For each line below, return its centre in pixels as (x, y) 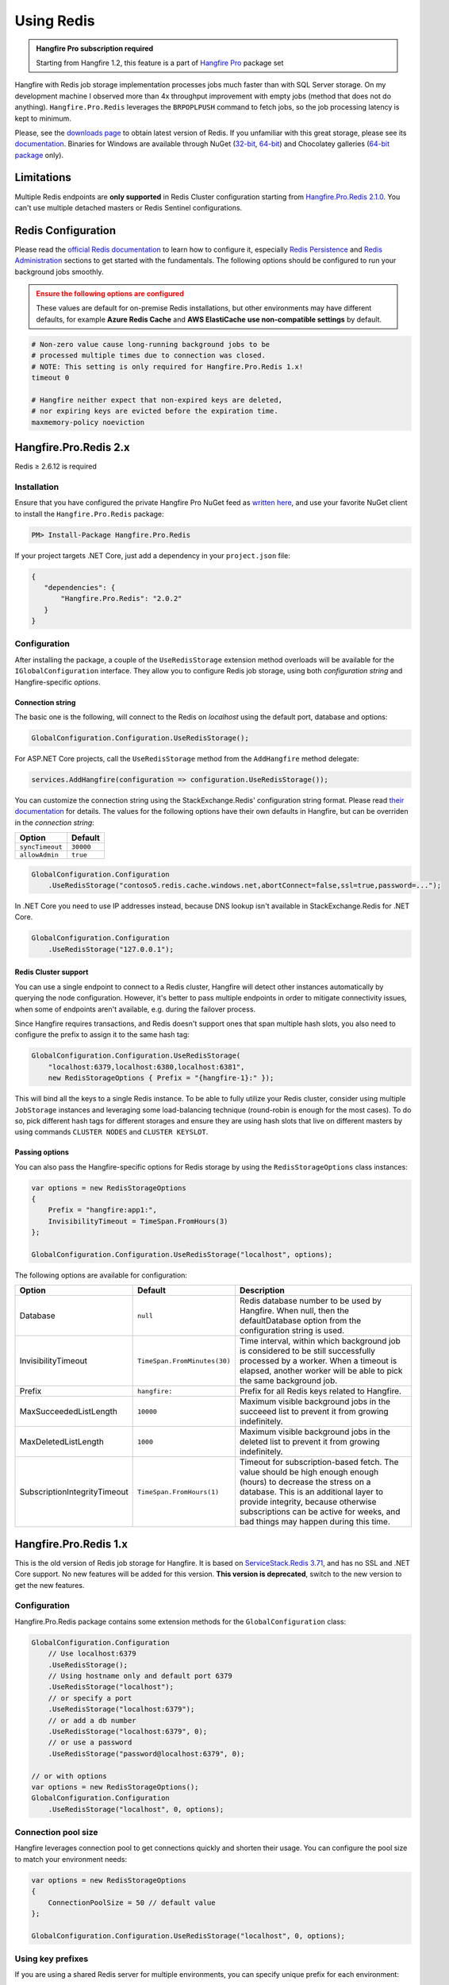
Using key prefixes (52, 1959)
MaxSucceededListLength (69, 1412)
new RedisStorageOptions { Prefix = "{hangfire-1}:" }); (161, 1078)
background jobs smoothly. (59, 272)
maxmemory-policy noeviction (88, 422)
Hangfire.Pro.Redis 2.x (72, 447)
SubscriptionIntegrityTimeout (74, 1492)
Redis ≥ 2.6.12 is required (56, 466)
